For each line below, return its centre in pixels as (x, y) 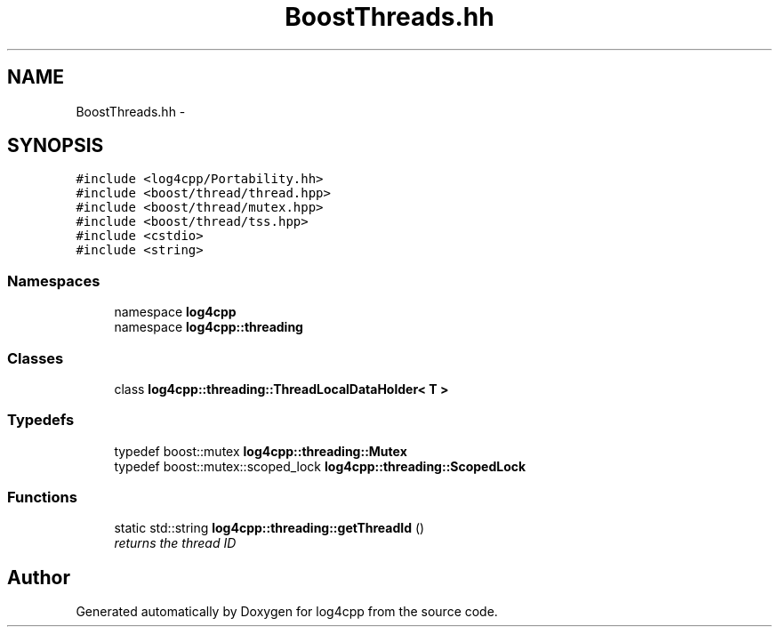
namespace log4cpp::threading (209, 327)
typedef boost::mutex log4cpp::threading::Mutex (261, 451)
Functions (42, 498)
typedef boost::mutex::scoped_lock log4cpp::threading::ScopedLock (320, 466)
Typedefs (41, 420)
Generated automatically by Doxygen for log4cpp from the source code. (287, 612)
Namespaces (54, 281)
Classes (36, 358)
